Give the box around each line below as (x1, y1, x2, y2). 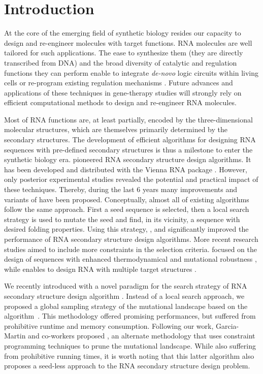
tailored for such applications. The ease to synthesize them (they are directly (4, 47, 243, 58)
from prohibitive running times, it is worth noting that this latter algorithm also (4, 350, 254, 361)
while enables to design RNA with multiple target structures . (4, 263, 197, 274)
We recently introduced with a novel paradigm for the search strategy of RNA (4, 280, 247, 291)
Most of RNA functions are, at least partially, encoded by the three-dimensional (4, 114, 253, 124)
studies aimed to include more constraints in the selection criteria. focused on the (4, 243, 257, 254)
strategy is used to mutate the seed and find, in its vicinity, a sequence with (4, 213, 240, 224)
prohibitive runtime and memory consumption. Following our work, (4, 320, 214, 331)
